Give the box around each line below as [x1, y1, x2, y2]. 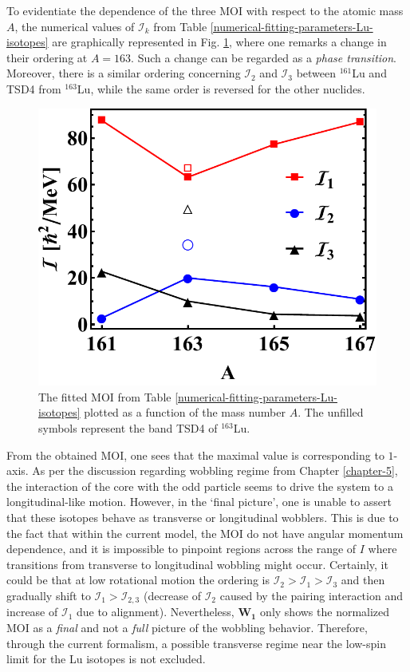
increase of [6, 603, 58, 620]
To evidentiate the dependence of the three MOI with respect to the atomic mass [6, 2, 404, 18]
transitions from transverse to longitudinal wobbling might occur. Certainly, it [6, 555, 388, 572]
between [296, 65, 337, 81]
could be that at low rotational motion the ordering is [6, 571, 270, 588]
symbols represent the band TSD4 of [38, 420, 218, 437]
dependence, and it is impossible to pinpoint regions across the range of [6, 540, 357, 557]
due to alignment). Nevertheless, [76, 603, 235, 620]
